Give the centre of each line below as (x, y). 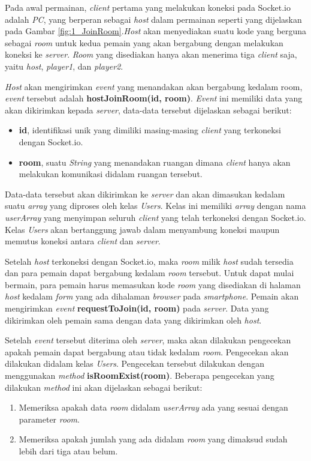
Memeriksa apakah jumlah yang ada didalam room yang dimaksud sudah (153, 439)
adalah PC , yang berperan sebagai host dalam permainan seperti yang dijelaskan (153, 19)
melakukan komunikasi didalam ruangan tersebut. (111, 174)
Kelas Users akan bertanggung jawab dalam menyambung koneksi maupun (142, 229)
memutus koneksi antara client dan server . (83, 241)
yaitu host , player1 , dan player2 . (64, 66)
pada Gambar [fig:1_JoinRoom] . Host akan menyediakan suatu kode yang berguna (156, 31)
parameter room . (49, 419)
